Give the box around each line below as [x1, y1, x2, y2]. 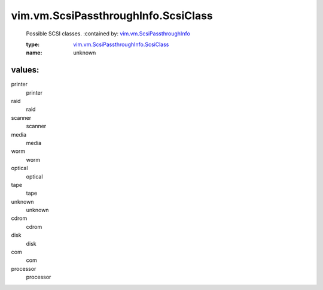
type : [26, 41, 40, 48]
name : [26, 49, 42, 56]
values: [11, 65, 39, 75]
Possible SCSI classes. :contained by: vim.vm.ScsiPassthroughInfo [26, 30, 191, 37]
